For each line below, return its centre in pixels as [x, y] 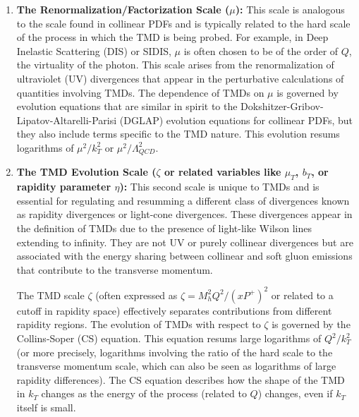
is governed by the [311, 324]
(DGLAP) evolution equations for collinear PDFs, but [236, 120]
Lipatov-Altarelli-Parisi [67, 120]
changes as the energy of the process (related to [144, 393]
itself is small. [46, 407]
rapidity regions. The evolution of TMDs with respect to [139, 324]
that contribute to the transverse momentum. [115, 269]
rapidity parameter [64, 187]
